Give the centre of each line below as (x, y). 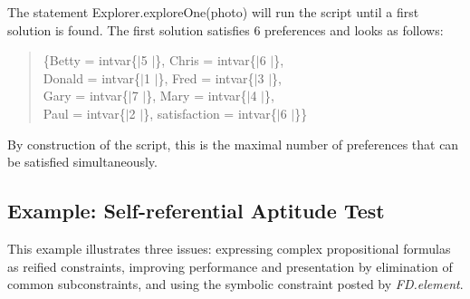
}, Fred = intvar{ (206, 77)
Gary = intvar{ (86, 96)
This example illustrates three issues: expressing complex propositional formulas (229, 248)
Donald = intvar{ (91, 77)
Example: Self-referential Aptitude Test (196, 211)
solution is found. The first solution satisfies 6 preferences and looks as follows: (225, 29)
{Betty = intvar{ (90, 60)
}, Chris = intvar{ (206, 60)
